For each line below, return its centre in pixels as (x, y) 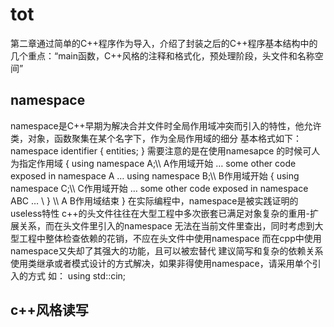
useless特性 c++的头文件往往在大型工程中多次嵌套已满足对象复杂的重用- (160, 213)
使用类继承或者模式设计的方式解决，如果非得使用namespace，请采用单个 (161, 263)
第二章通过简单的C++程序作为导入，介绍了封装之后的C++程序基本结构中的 (164, 43)
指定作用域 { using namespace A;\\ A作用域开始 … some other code (157, 163)
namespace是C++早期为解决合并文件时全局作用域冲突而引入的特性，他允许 (166, 125)
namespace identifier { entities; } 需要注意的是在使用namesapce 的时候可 (161, 150)
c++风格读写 (49, 310)
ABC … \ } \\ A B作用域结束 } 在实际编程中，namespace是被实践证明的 (154, 200)
